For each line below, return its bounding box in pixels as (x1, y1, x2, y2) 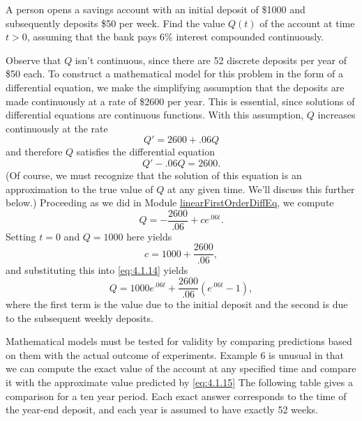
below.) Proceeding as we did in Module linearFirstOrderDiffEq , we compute (6, 195, 334, 210)
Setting (6, 229, 36, 243)
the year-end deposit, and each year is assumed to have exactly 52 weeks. (6, 402, 318, 417)
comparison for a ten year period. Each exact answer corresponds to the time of (6, 388, 347, 403)
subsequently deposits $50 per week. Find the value (6, 15, 225, 30)
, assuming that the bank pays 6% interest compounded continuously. (27, 29, 324, 44)
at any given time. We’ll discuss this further (167, 181, 355, 196)
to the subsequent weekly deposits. (6, 310, 153, 325)
